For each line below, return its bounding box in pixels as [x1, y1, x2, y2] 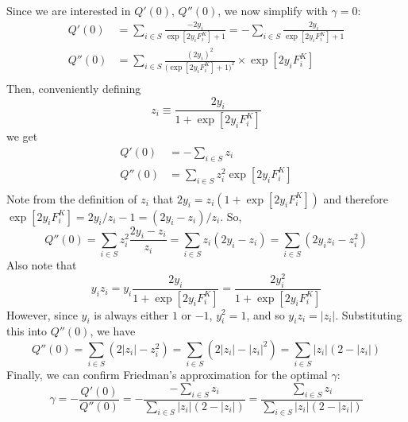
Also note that [6, 257, 77, 273]
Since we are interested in [6, 2, 131, 18]
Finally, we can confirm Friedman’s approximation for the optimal [6, 366, 328, 383]
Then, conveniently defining [6, 80, 141, 97]
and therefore [323, 190, 388, 207]
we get [6, 128, 38, 145]
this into [6, 323, 48, 339]
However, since [6, 306, 78, 323]
